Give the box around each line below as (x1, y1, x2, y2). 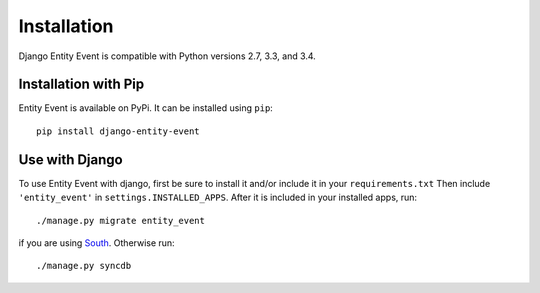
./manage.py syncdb (36, 260, 132, 272)
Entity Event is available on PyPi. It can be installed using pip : (18, 102, 274, 114)
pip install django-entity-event (36, 125, 200, 137)
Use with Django (18, 151, 124, 168)
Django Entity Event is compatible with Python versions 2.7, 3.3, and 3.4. (18, 50, 317, 62)
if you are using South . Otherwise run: (18, 236, 175, 249)
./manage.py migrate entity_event (36, 215, 205, 226)
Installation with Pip (18, 76, 145, 93)
